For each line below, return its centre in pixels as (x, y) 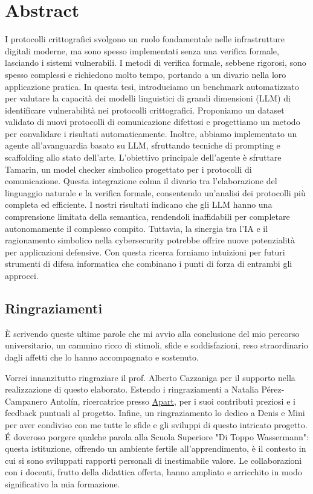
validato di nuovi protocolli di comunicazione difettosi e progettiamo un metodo (153, 122)
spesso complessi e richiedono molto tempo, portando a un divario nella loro (146, 74)
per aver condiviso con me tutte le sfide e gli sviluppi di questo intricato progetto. (156, 424)
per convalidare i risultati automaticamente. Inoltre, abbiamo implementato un (151, 133)
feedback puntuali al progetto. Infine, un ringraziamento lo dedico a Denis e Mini (155, 413)
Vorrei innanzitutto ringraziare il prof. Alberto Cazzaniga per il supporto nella (150, 377)
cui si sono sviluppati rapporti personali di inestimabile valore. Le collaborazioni (153, 460)
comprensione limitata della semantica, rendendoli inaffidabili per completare (147, 217)
